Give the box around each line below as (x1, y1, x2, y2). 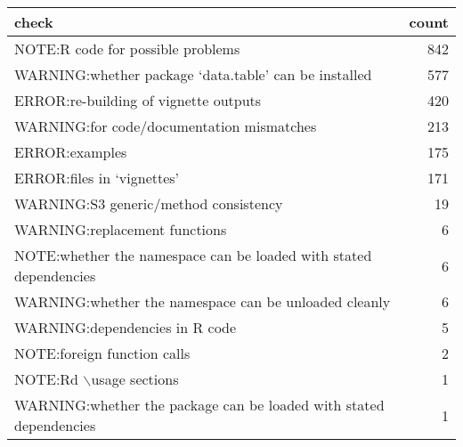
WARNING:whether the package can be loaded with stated (14, 394, 385, 415)
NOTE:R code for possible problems (14, 38, 240, 59)
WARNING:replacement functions (14, 219, 227, 240)
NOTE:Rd (14, 369, 79, 389)
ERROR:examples (14, 142, 127, 162)
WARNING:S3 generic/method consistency (14, 193, 283, 214)
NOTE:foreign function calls (14, 343, 191, 363)
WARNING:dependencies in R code (14, 317, 237, 337)
